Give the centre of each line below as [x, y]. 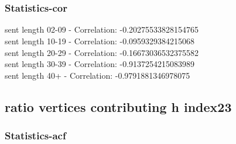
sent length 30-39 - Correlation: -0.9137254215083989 [100, 64]
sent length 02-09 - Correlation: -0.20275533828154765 [102, 29]
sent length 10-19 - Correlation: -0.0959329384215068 [100, 41]
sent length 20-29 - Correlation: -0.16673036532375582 [102, 52]
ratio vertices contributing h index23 [118, 106]
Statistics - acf [35, 136]
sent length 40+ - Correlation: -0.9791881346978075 [98, 75]
